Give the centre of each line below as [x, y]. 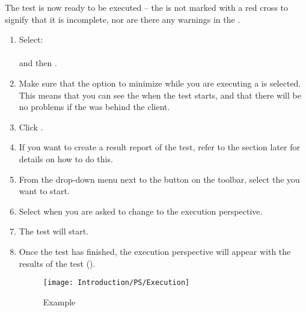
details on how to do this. [66, 158]
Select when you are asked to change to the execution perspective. [141, 211]
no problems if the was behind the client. [94, 107]
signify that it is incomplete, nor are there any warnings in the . [123, 19]
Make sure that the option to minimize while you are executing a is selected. [160, 83]
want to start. [44, 191]
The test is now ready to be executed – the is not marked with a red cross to [147, 7]
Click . [31, 127]
